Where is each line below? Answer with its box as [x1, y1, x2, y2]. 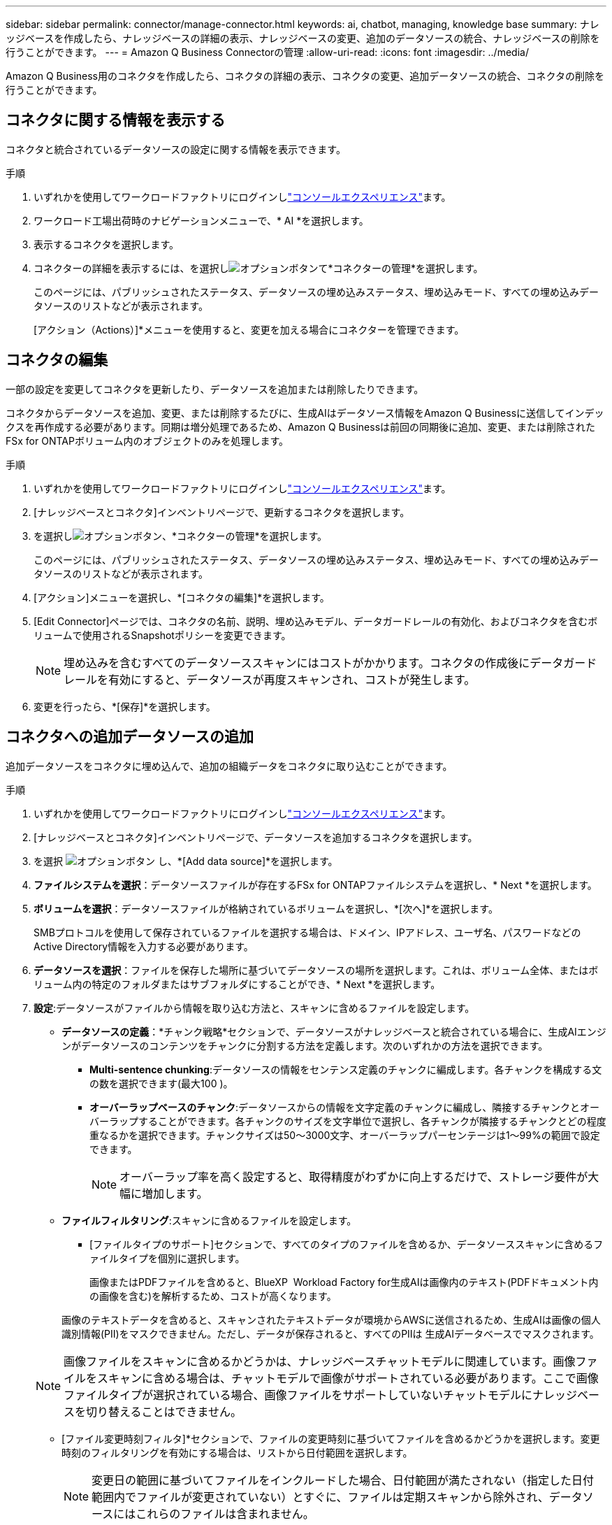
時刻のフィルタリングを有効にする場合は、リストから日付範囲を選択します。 [61, 1446, 413, 1459]
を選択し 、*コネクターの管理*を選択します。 [34, 529, 328, 542]
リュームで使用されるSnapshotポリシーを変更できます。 [34, 629, 291, 641]
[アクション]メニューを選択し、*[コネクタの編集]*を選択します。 [34, 591, 330, 603]
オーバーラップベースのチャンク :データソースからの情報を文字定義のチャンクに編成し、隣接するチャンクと [89, 1101, 581, 1113]
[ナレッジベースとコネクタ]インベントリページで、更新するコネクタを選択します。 [34, 506, 410, 518]
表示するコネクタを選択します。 [34, 238, 180, 250]
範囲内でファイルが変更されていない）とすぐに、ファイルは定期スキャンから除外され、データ [92, 1489, 583, 1504]
